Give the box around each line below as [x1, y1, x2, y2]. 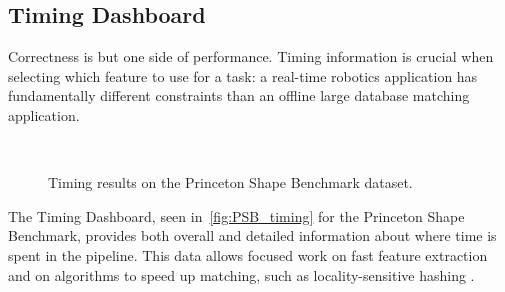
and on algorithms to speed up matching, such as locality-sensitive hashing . [8, 264, 475, 285]
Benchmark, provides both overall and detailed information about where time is [8, 225, 497, 246]
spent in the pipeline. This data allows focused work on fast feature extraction [8, 244, 488, 265]
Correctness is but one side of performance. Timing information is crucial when [8, 46, 494, 67]
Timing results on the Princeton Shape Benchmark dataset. [48, 172, 413, 193]
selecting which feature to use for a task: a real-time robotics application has [8, 65, 478, 86]
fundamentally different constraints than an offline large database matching [8, 85, 470, 106]
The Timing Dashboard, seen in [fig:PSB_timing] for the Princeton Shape [8, 205, 465, 226]
